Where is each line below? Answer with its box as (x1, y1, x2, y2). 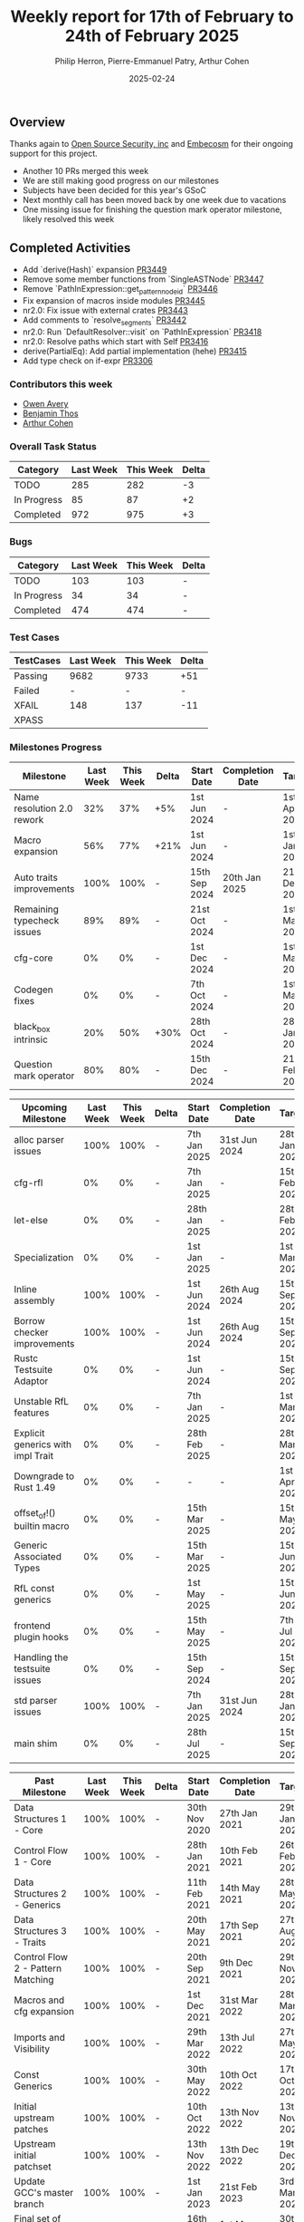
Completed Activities (9, 240, 131, 256)
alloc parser (14, 1134, 65, 1146)
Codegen (14, 983, 53, 996)
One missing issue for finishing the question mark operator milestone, (22, 204, 282, 215)
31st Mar (219, 1994, 259, 2006)
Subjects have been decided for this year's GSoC (22, 185, 206, 196)
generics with (14, 1438, 72, 1451)
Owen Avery (22, 399, 69, 410)
